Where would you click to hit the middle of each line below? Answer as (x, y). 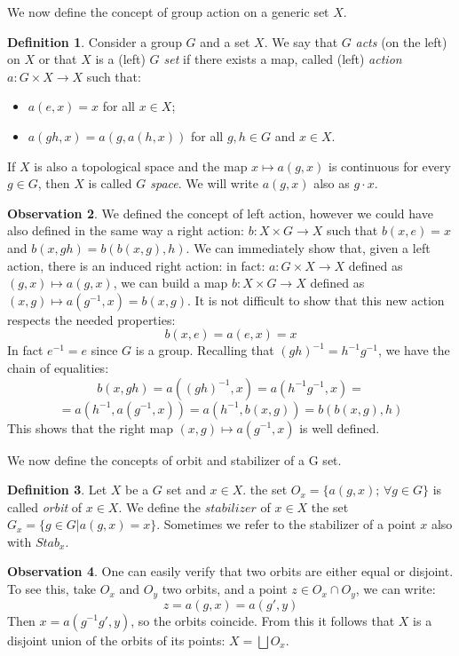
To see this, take (52, 589)
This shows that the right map (90, 427)
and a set (225, 41)
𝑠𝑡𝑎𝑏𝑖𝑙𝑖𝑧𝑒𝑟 (230, 508)
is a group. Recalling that (205, 350)
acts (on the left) (401, 41)
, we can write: (396, 589)
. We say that (301, 41)
